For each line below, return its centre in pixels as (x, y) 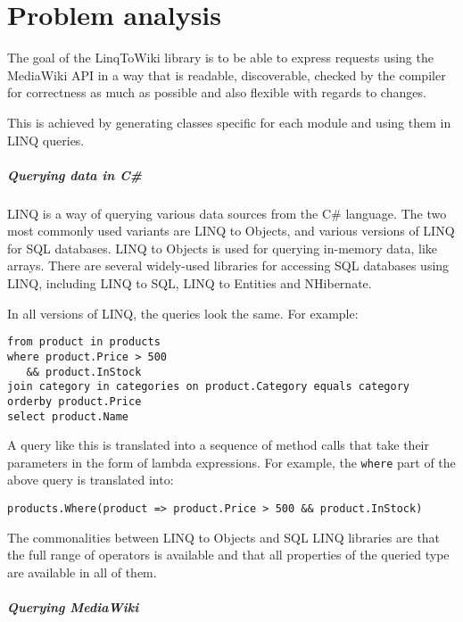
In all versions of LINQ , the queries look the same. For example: (183, 313)
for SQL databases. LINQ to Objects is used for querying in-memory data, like (223, 248)
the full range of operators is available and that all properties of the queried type (228, 555)
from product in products (84, 342)
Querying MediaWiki (73, 607)
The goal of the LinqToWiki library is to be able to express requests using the (220, 58)
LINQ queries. (46, 140)
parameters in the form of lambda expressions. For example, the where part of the (231, 462)
